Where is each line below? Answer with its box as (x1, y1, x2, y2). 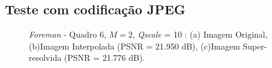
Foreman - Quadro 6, (29, 28, 106, 41)
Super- (243, 39, 267, 52)
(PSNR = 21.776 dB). (64, 51, 145, 64)
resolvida (29, 51, 62, 64)
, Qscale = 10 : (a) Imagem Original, (132, 28, 268, 41)
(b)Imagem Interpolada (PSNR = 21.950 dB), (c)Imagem (29, 39, 240, 52)
